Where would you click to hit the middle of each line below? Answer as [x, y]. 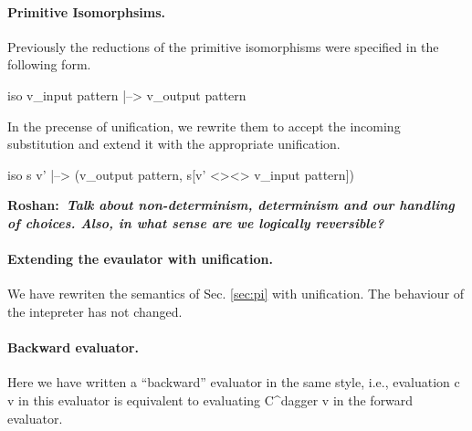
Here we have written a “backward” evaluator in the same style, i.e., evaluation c [234, 382]
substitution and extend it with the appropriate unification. [174, 144]
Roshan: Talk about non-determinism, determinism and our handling [231, 205]
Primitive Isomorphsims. [87, 11]
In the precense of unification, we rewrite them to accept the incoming [204, 126]
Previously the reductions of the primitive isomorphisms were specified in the [223, 46]
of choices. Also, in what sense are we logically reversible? [196, 222]
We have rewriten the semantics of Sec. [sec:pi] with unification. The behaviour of [236, 294]
